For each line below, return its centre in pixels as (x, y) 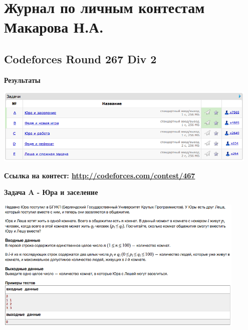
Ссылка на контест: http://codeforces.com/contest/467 (100, 175)
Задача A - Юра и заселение (51, 192)
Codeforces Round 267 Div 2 (80, 59)
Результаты (22, 80)
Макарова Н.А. (54, 27)
